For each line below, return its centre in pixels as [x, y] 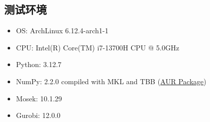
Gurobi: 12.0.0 [38, 115]
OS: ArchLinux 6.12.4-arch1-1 [62, 30]
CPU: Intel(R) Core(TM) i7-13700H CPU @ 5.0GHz [98, 47]
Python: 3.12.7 [39, 64]
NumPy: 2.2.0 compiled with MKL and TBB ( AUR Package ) [111, 81]
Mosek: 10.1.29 [39, 98]
